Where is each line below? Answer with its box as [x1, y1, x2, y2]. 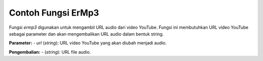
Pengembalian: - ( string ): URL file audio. [9, 49, 91, 55]
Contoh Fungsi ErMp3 [9, 7, 99, 18]
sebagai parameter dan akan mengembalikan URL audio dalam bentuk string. [9, 31, 164, 37]
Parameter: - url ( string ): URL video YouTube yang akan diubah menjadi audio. [9, 40, 167, 46]
